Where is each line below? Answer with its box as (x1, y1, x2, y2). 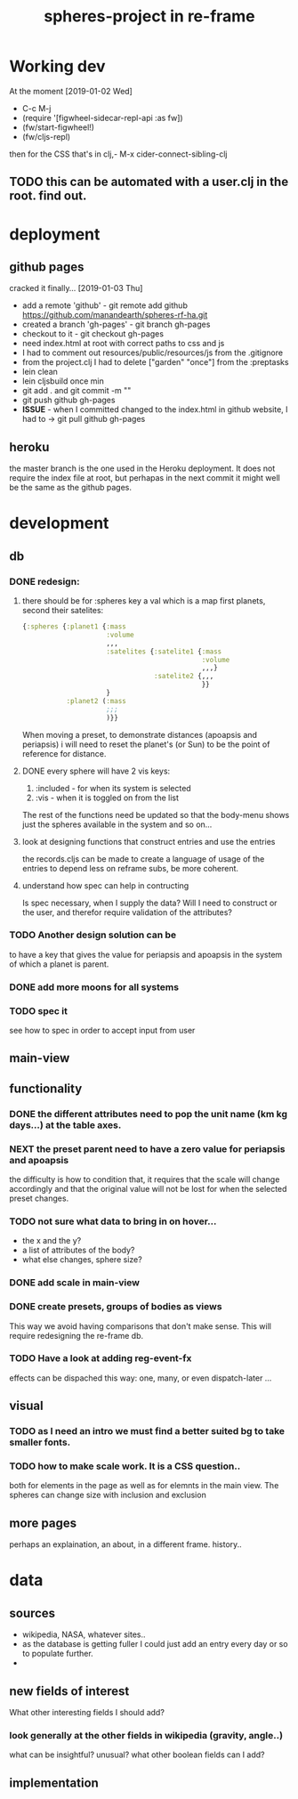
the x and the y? (21, 1236, 82, 1246)
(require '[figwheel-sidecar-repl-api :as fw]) (21, 112, 184, 123)
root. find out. (9, 189, 87, 204)
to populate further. (21, 1649, 93, 1659)
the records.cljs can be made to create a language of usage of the (21, 853, 265, 864)
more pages (9, 1515, 77, 1530)
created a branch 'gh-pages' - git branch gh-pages (21, 319, 211, 330)
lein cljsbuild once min (21, 376, 104, 386)
